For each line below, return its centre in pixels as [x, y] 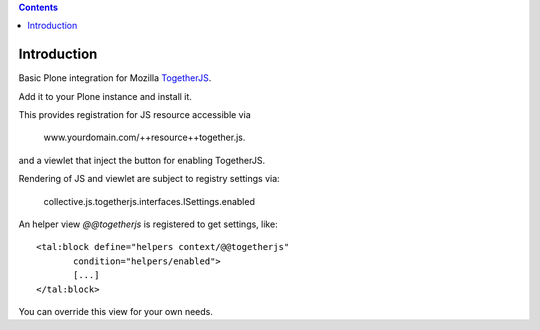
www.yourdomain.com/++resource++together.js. [144, 137]
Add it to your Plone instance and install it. [105, 96]
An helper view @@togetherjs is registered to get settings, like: [148, 224]
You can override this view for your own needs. [116, 311]
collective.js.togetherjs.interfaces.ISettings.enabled [149, 201]
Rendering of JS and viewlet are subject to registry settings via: [149, 179]
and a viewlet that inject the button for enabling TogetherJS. [141, 160]
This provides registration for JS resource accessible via [134, 115]
